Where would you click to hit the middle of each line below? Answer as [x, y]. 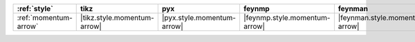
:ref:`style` [35, 9]
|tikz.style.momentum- [118, 18]
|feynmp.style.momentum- [287, 18]
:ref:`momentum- [45, 18]
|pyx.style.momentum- [199, 18]
